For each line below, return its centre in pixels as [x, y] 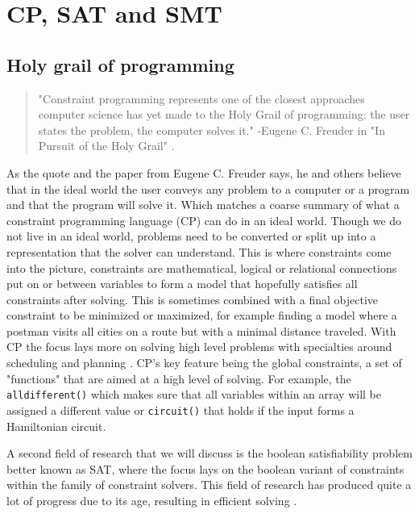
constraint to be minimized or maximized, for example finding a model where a [202, 315]
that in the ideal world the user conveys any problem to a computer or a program [208, 188]
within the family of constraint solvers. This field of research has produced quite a [209, 485]
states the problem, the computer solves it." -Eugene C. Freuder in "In [212, 130]
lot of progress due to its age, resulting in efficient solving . [152, 500]
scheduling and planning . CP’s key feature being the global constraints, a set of [204, 363]
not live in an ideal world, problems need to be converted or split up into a [191, 236]
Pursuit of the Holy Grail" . [106, 146]
